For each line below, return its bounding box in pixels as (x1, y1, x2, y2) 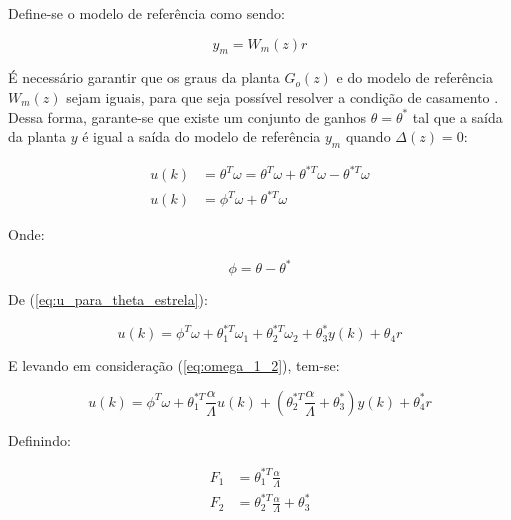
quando (345, 126, 391, 147)
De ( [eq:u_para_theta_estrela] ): (8, 289, 208, 310)
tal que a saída (412, 106, 503, 127)
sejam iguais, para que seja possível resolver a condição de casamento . (66, 86, 499, 107)
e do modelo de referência (336, 67, 493, 88)
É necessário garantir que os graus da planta (8, 67, 280, 88)
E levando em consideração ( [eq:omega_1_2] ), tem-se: (8, 355, 340, 376)
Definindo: (8, 429, 71, 450)
